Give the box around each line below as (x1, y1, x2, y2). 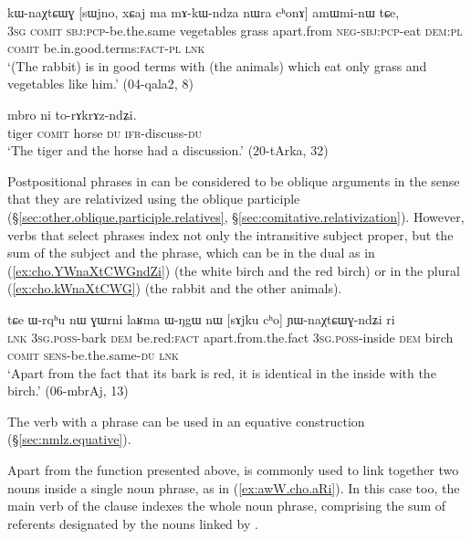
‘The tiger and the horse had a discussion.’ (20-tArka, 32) (7, 141, 329, 160)
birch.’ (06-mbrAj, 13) (7, 381, 129, 400)
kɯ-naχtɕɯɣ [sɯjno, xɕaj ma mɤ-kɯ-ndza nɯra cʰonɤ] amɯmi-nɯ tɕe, (7, 3, 400, 21)
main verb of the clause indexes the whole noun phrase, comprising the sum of (7, 496, 445, 515)
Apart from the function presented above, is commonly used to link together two (7, 460, 459, 480)
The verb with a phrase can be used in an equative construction (7, 411, 365, 430)
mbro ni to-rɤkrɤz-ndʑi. (7, 104, 137, 123)
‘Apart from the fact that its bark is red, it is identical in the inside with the (7, 363, 436, 382)
